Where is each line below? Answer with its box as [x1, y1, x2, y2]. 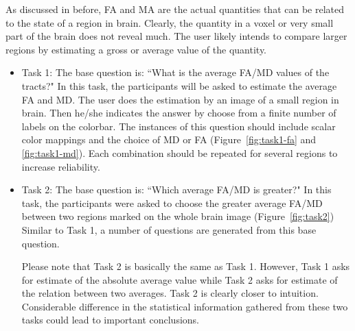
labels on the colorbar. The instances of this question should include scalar [21, 119, 336, 133]
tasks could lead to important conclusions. [21, 312, 199, 327]
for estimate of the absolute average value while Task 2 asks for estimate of [21, 272, 338, 286]
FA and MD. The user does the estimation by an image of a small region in [21, 92, 339, 106]
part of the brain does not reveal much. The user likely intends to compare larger [5, 29, 347, 43]
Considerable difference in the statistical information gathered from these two [21, 299, 348, 313]
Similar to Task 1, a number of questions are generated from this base [21, 222, 317, 236]
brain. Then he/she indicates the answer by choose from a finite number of [21, 106, 336, 120]
